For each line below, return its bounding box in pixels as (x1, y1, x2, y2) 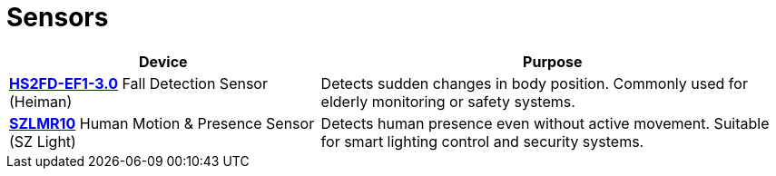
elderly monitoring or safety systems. (320, 92, 575, 111)
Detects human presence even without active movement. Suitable (320, 113, 770, 132)
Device (138, 52, 188, 71)
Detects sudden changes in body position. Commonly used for (320, 73, 748, 93)
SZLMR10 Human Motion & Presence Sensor (9, 113, 315, 132)
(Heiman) (9, 92, 73, 111)
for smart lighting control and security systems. (320, 132, 644, 151)
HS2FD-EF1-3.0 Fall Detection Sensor (9, 73, 268, 93)
